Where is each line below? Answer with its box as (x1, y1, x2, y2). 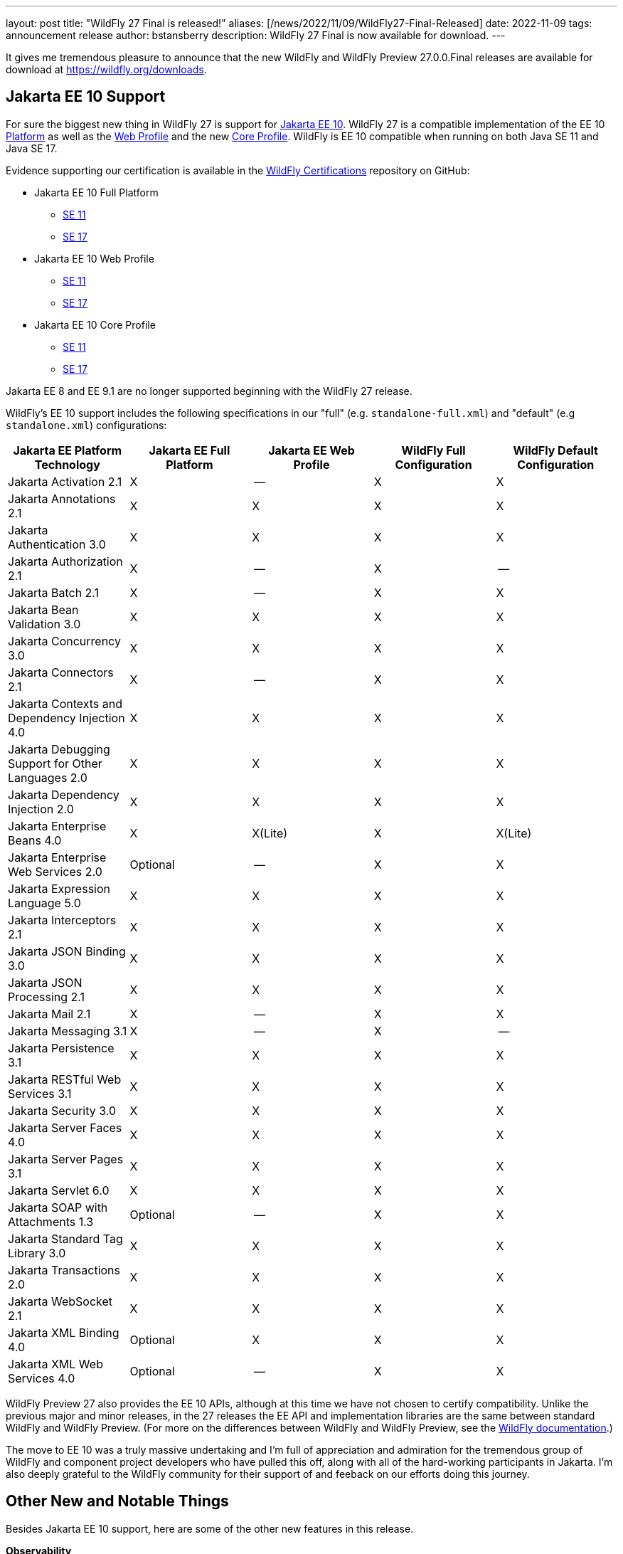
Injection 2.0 (8, 801, 74, 816)
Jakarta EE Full (149, 443, 230, 458)
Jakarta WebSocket (8, 1294, 113, 1309)
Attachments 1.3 (8, 1214, 94, 1229)
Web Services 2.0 (8, 864, 102, 879)
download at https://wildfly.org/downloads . (6, 63, 207, 75)
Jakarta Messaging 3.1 (8, 1023, 127, 1038)
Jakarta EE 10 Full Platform (34, 186, 159, 199)
